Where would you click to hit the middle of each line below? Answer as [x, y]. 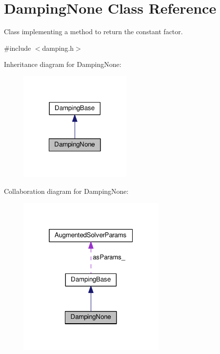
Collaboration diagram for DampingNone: [66, 191]
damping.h [58, 48]
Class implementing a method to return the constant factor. [93, 31]
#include [18, 48]
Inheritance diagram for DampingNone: [63, 64]
